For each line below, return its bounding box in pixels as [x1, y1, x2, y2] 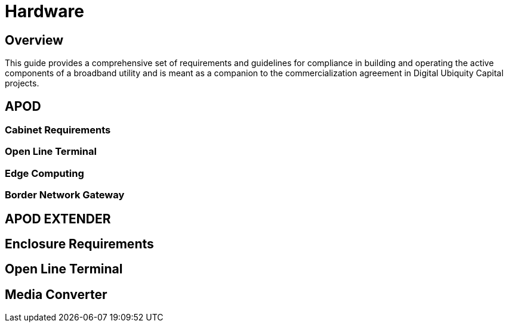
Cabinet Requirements [5, 124, 111, 136]
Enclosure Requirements [5, 236, 154, 251]
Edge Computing [5, 167, 84, 179]
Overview [5, 32, 64, 48]
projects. [5, 78, 39, 89]
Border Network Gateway [5, 189, 125, 201]
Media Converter [5, 286, 107, 302]
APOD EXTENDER [5, 211, 111, 226]
